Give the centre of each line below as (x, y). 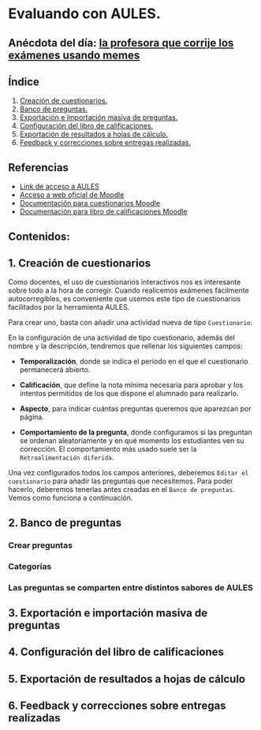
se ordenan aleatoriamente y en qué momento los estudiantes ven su (132, 441)
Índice (24, 82)
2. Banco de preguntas (65, 522)
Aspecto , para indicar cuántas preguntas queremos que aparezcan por (135, 409)
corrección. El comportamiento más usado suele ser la (108, 449)
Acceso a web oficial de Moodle (72, 195)
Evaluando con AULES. (85, 14)
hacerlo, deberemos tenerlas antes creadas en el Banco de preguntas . (121, 490)
